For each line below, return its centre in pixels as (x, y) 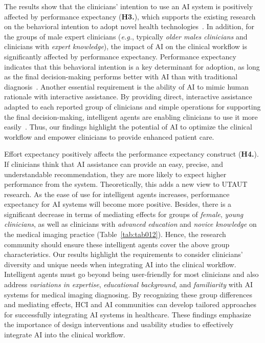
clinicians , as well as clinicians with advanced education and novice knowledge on (130, 224)
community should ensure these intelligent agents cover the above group (117, 244)
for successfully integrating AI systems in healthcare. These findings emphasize (128, 314)
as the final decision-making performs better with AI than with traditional (121, 77)
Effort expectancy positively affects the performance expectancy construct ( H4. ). (131, 154)
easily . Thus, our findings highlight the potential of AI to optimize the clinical (128, 127)
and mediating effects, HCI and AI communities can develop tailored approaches (130, 304)
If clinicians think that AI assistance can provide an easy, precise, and (114, 164)
